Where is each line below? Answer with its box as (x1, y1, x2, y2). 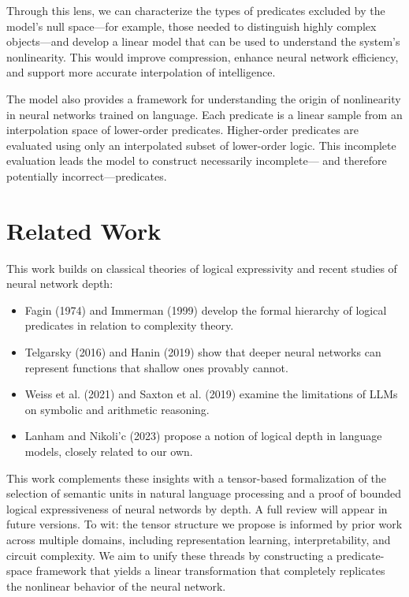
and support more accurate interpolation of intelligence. (6, 64, 276, 80)
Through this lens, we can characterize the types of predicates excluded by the (6, 2, 385, 18)
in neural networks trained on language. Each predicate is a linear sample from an (6, 106, 403, 122)
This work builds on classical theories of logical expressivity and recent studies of (6, 259, 397, 276)
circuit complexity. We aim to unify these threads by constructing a (6, 547, 333, 563)
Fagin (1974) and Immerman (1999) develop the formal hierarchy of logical (24, 301, 387, 318)
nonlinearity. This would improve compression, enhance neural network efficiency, (6, 48, 399, 65)
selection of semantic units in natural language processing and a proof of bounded (6, 485, 402, 502)
